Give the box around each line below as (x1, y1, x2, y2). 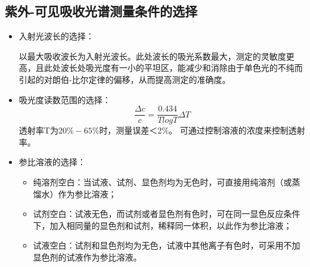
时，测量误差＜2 (99, 124, 162, 136)
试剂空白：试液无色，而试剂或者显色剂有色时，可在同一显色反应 (33, 207, 284, 220)
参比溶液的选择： (18, 156, 86, 168)
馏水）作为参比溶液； (33, 187, 117, 200)
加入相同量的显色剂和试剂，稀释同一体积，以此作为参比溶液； (49, 219, 292, 231)
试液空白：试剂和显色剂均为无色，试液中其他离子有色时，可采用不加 (33, 239, 300, 252)
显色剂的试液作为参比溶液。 (33, 250, 142, 263)
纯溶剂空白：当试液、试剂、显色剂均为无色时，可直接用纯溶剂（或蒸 (33, 176, 300, 188)
